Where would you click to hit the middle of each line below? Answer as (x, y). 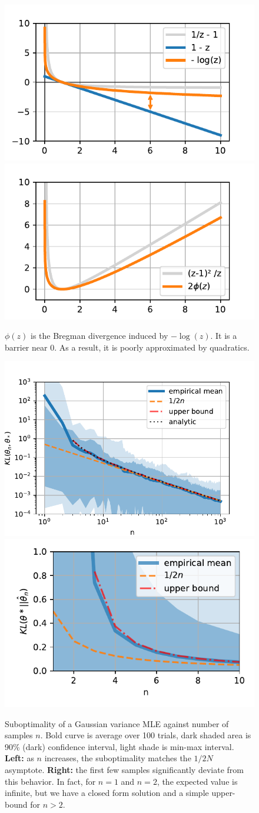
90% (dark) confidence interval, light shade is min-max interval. (119, 746)
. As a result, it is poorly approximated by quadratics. (152, 347)
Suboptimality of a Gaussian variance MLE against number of (117, 723)
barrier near (26, 347)
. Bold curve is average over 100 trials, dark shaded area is (146, 735)
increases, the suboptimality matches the (118, 758)
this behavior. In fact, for (50, 781)
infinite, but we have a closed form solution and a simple (107, 793)
